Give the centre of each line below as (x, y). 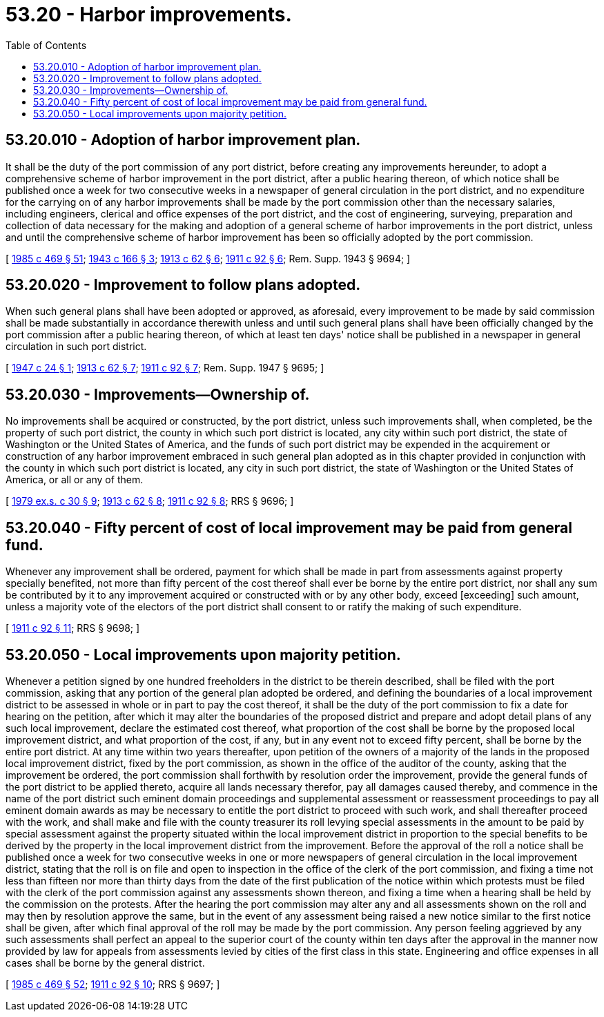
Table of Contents (46, 45)
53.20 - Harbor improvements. (149, 14)
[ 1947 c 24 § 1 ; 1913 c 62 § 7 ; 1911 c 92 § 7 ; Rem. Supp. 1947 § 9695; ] (165, 368)
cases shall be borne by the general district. (105, 962)
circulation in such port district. (76, 347)
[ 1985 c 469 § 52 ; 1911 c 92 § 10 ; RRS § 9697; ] (113, 984)
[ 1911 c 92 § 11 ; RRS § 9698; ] (73, 628)
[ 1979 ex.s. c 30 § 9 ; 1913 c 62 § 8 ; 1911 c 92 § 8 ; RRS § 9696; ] (150, 501)
